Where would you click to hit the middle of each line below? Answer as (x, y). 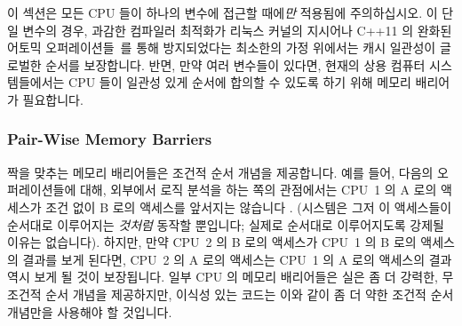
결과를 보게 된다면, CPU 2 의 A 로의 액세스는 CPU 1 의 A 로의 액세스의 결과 (237, 259)
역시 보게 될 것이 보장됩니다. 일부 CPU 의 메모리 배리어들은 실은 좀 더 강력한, (223, 277)
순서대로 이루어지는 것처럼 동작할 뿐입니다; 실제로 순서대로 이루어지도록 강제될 (226, 224)
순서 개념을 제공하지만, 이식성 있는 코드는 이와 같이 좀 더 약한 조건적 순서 (250, 294)
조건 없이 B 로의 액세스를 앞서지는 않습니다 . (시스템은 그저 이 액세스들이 (249, 207)
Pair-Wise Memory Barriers (110, 139)
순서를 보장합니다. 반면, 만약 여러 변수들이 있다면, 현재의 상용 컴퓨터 (235, 64)
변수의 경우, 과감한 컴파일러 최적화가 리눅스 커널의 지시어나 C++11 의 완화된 (237, 30)
